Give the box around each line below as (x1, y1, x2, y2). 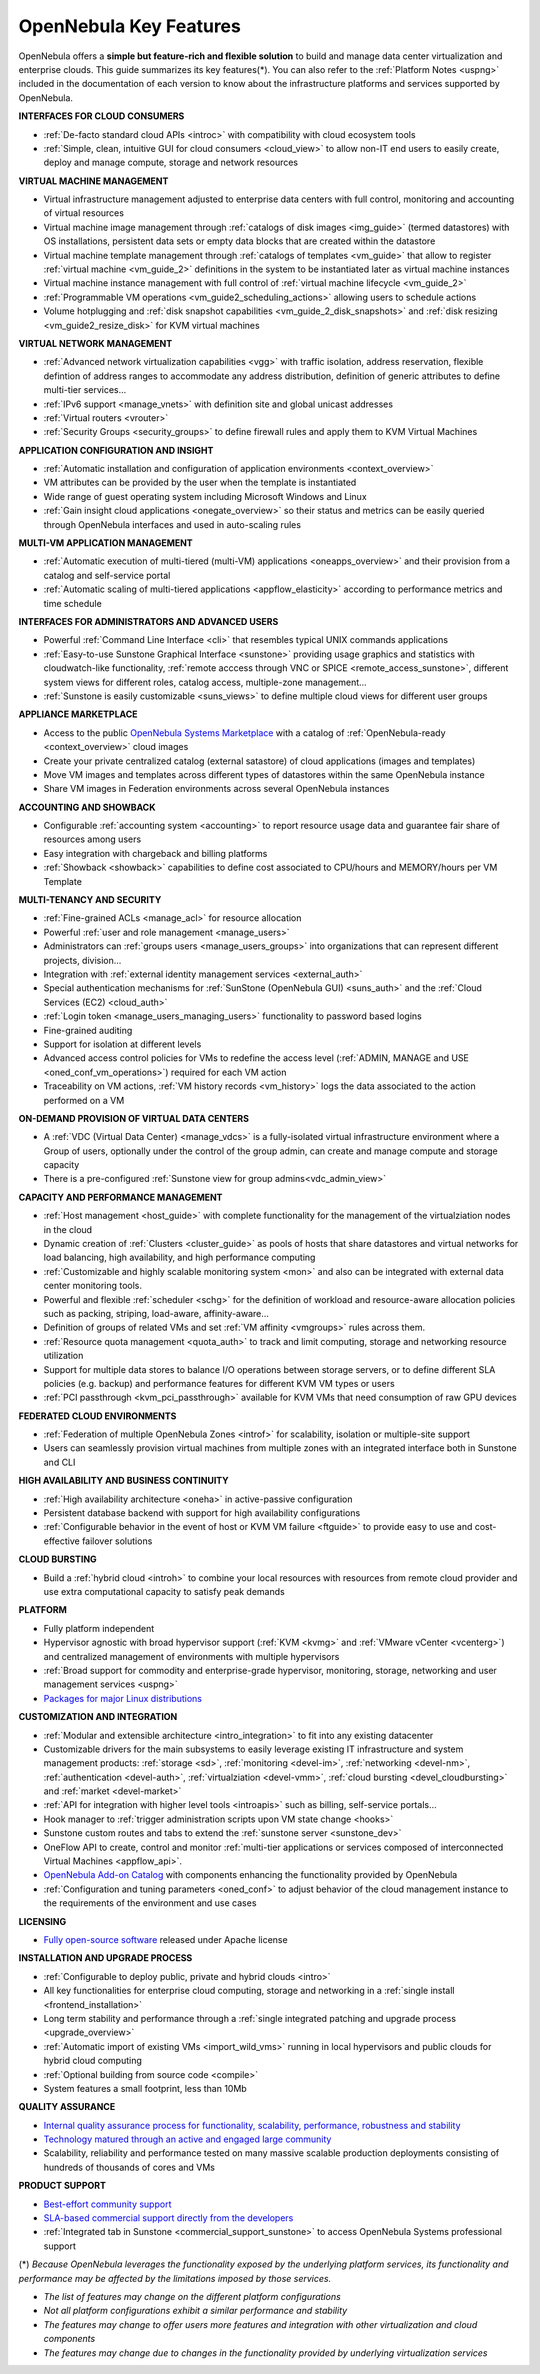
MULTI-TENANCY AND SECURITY (18, 894, 162, 906)
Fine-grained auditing (43, 1024, 133, 1036)
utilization (43, 1350, 84, 1362)
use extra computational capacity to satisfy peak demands (43, 1586, 285, 1597)
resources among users (43, 833, 142, 845)
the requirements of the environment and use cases (43, 1897, 257, 1909)
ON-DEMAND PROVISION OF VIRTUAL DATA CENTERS (18, 1112, 250, 1124)
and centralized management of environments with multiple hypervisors (43, 1650, 340, 1662)
